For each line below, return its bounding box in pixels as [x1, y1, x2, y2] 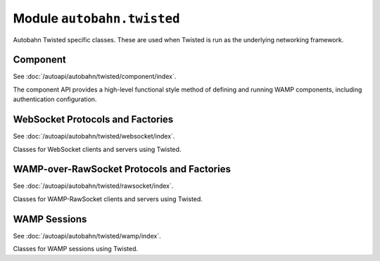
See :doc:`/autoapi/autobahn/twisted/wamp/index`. [13, 231, 161, 240]
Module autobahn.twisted [13, 11, 180, 26]
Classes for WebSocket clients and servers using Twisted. [13, 145, 182, 153]
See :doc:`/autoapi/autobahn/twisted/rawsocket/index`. [13, 182, 174, 190]
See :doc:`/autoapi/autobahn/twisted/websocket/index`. [13, 132, 175, 141]
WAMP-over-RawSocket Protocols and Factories [13, 163, 232, 175]
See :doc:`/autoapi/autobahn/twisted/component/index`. [13, 72, 177, 81]
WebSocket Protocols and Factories [13, 113, 174, 126]
